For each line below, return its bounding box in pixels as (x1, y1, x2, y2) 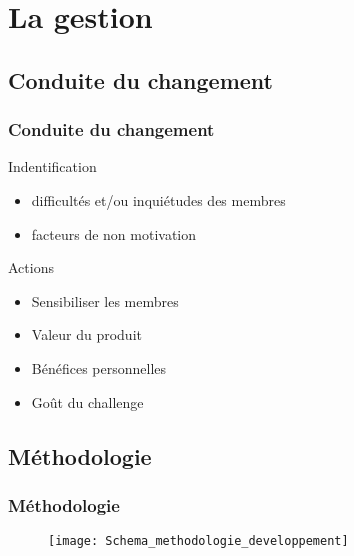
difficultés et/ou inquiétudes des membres (31, 189, 286, 210)
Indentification (8, 156, 97, 177)
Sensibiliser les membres (31, 290, 179, 311)
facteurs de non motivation (31, 223, 197, 244)
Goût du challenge (31, 391, 144, 412)
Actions (8, 257, 54, 278)
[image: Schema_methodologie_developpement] (48, 534, 349, 549)
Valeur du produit (31, 324, 142, 345)
